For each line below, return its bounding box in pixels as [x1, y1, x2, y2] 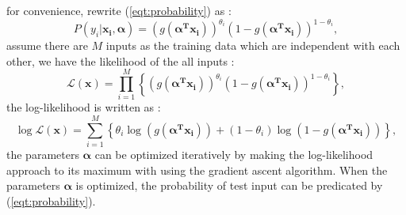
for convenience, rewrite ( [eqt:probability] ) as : [6, 2, 232, 18]
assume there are [6, 37, 88, 54]
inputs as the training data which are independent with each [105, 37, 400, 54]
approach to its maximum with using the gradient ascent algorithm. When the [6, 161, 388, 178]
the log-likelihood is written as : [6, 99, 161, 115]
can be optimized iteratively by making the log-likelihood [94, 146, 373, 163]
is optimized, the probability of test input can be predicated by [75, 177, 383, 194]
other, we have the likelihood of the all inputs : [6, 52, 235, 69]
